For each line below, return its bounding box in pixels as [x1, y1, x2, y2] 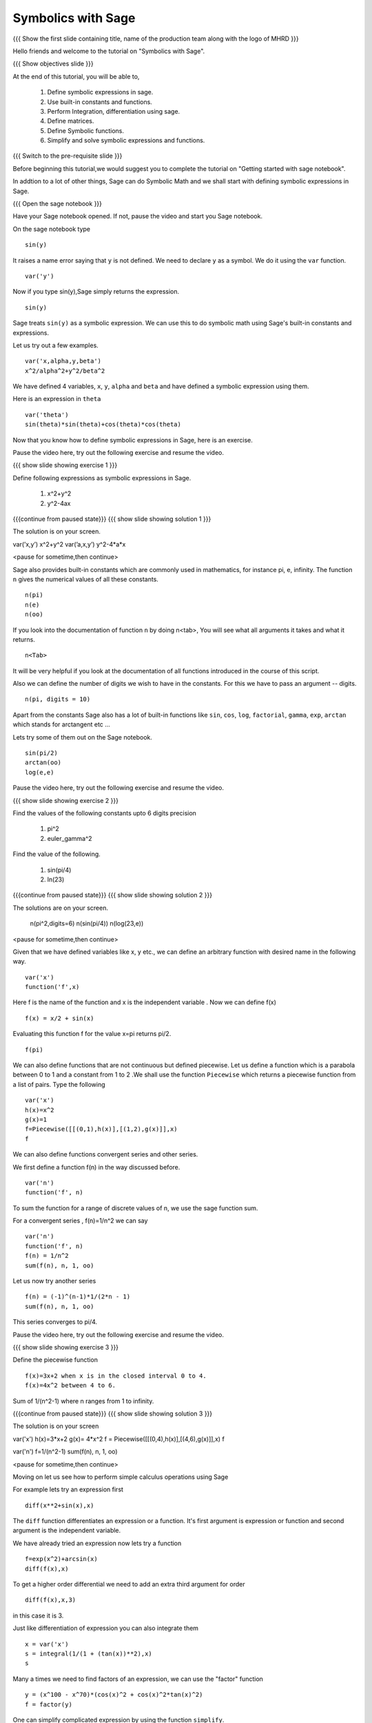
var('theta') [25, 411, 69, 418]
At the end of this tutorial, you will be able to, [12, 72, 140, 81]
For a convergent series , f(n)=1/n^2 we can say [12, 1216, 148, 1225]
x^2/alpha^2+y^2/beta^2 [25, 367, 105, 375]
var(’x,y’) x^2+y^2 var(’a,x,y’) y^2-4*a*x [12, 540, 126, 548]
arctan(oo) [25, 759, 62, 766]
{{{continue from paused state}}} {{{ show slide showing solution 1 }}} [12, 515, 211, 523]
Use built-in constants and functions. [47, 97, 153, 106]
